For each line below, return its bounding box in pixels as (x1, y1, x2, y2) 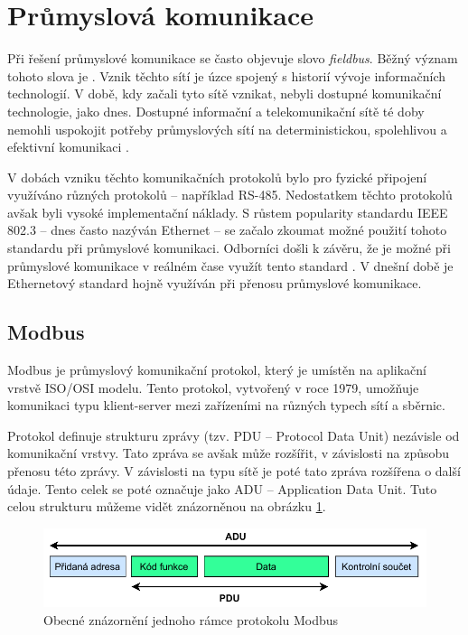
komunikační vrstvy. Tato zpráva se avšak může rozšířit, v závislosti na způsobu (7, 444, 450, 462)
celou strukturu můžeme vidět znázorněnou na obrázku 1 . (7, 497, 326, 516)
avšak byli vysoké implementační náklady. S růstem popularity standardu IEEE (7, 202, 448, 221)
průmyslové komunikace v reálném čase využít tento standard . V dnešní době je (7, 256, 454, 275)
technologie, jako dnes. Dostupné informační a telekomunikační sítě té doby (7, 101, 425, 120)
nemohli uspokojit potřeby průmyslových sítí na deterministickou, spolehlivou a (7, 119, 447, 138)
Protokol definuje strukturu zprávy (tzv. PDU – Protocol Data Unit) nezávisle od (7, 425, 460, 444)
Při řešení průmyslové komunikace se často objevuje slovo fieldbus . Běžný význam (7, 49, 458, 68)
